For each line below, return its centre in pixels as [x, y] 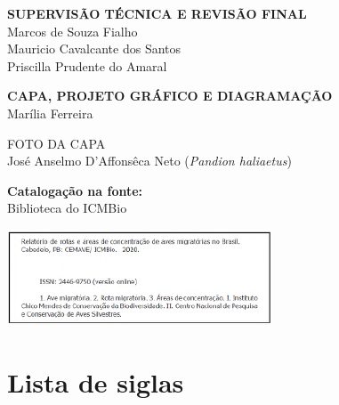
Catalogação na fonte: [75, 190]
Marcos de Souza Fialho [73, 31]
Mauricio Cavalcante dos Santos [94, 49]
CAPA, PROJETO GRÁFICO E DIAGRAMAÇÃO [170, 96]
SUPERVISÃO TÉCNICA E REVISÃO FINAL [157, 13]
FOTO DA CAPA [56, 143]
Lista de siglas [96, 381]
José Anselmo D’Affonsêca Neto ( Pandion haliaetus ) [149, 161]
